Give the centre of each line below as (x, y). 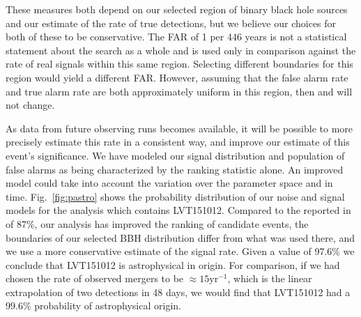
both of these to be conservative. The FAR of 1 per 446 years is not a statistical (176, 37)
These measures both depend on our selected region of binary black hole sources (177, 9)
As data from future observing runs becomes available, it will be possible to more (179, 128)
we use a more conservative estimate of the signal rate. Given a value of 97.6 (169, 251)
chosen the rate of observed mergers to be (95, 278)
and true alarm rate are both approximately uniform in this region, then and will (179, 91)
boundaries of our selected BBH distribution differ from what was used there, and (180, 237)
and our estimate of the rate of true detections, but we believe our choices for (171, 23)
